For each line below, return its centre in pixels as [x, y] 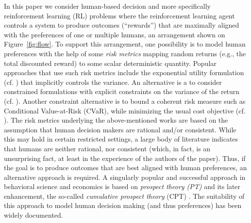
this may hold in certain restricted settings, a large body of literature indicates [121, 139]
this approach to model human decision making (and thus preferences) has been [123, 205]
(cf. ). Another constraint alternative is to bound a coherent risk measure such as [125, 101]
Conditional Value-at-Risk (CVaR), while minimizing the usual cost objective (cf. [125, 110]
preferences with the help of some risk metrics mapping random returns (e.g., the [125, 53]
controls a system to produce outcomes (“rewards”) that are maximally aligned [122, 25]
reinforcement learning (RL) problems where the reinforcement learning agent [119, 15]
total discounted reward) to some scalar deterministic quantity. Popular [110, 63]
